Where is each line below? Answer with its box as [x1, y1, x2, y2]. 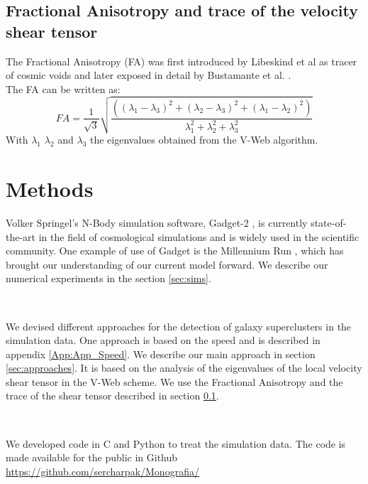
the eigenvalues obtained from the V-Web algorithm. [90, 132, 318, 147]
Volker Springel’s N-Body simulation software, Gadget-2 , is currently [6, 215, 308, 230]
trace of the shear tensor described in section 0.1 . [6, 388, 219, 403]
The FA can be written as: [6, 81, 121, 96]
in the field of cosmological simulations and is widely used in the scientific [38, 229, 359, 244]
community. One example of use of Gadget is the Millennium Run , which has [6, 243, 344, 258]
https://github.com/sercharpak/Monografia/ [6, 463, 199, 478]
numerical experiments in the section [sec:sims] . [6, 271, 211, 286]
